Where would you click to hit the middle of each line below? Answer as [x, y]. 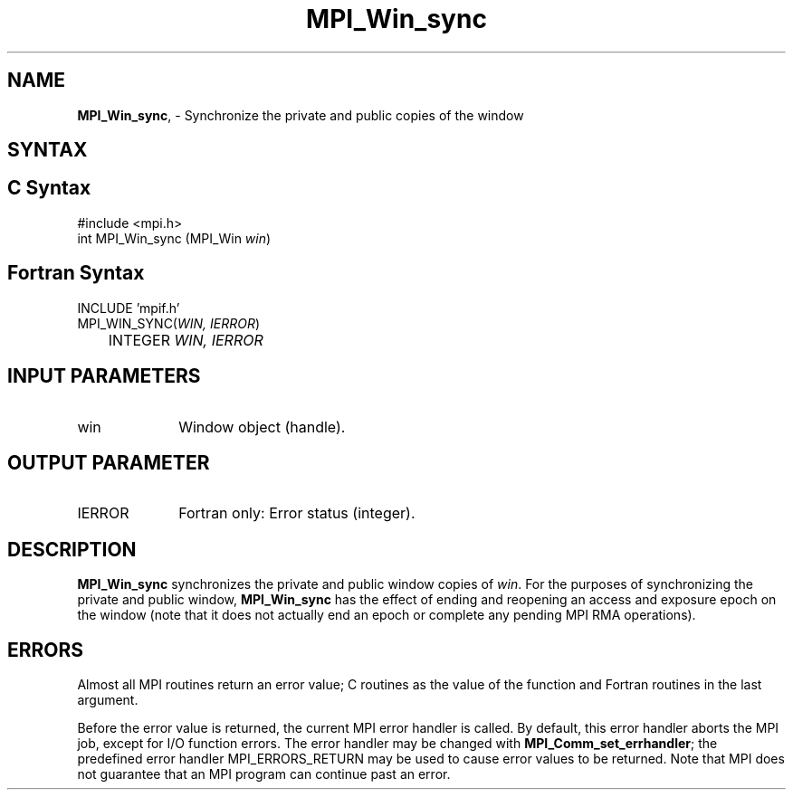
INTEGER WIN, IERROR [186, 340]
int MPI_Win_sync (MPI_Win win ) [174, 238]
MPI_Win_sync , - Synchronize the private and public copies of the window [301, 115]
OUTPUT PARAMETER [109, 462]
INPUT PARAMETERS [104, 376]
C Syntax [49, 188]
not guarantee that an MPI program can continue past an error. [264, 774]
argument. [108, 700]
